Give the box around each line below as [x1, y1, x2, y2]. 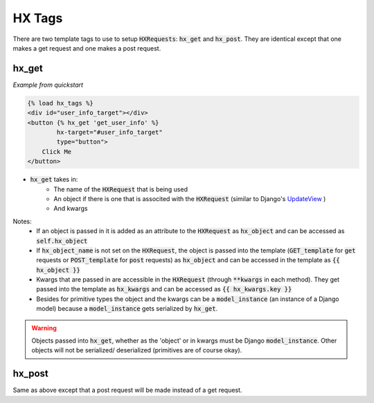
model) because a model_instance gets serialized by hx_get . [36, 305, 218, 313]
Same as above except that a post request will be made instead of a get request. [12, 386, 242, 395]
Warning [31, 323, 57, 332]
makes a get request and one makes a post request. [12, 44, 161, 52]
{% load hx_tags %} [27, 99, 93, 107]
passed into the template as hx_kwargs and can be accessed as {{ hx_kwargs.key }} [36, 285, 292, 293]
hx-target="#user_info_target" [56, 128, 163, 136]
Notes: [12, 217, 32, 225]
